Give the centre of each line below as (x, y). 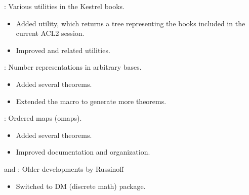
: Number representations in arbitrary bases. (73, 67)
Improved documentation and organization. (83, 152)
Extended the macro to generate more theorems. (91, 101)
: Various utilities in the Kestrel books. (65, 6)
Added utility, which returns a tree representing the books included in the (131, 23)
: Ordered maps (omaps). (43, 118)
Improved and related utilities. (63, 50)
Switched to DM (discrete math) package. (81, 186)
